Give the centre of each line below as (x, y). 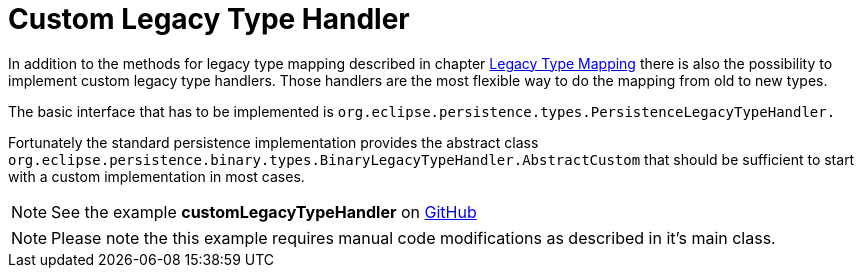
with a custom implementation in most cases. (156, 176)
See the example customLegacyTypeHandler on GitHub (264, 211)
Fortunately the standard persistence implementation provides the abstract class (273, 142)
